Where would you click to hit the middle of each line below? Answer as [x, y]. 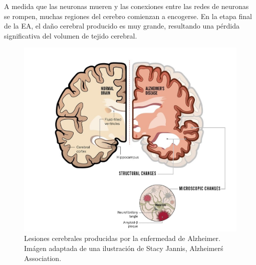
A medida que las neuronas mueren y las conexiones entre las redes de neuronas [126, 6]
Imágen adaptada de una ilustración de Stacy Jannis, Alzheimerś [124, 248]
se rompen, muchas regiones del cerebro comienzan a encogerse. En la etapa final [128, 16]
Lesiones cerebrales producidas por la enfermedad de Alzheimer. [122, 238]
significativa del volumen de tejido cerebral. [71, 35]
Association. [43, 258]
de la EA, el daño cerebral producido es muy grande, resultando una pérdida [122, 26]
